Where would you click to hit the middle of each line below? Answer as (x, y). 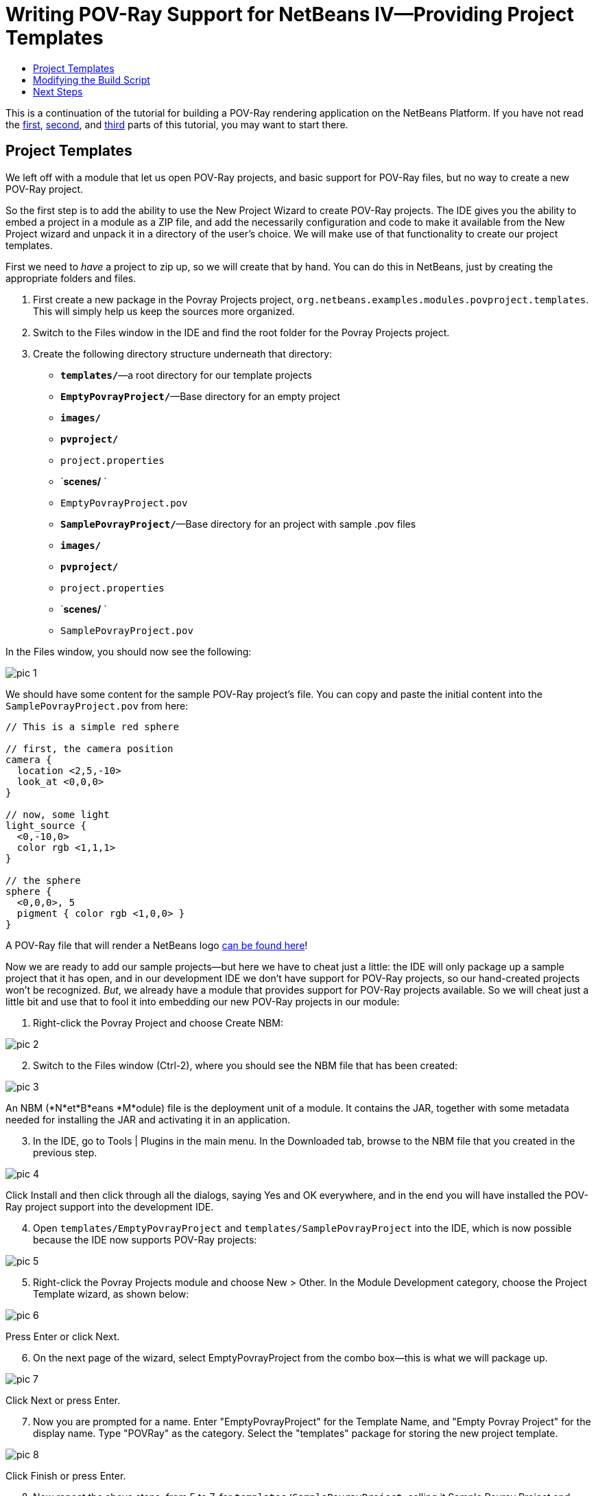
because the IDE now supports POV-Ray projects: (145, 1239)
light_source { (46, 825)
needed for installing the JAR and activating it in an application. (148, 1119)
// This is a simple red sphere (92, 726)
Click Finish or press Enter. (66, 1475)
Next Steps (58, 91)
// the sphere (43, 880)
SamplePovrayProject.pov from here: (97, 705)
